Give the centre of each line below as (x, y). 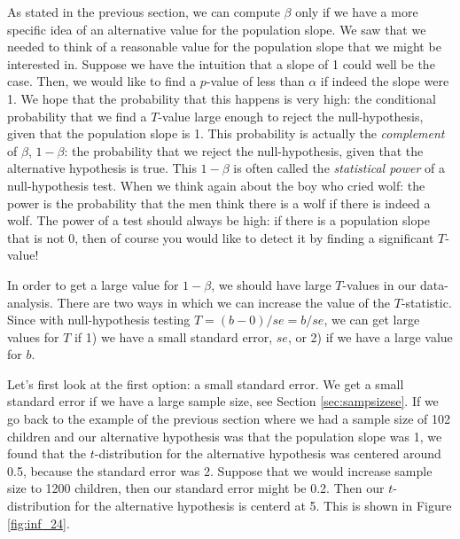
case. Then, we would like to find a (102, 81)
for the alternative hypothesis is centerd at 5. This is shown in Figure (263, 506)
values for (33, 336)
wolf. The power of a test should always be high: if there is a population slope (218, 220)
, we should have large (271, 284)
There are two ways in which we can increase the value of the (224, 302)
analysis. (30, 302)
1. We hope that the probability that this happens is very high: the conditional (222, 98)
